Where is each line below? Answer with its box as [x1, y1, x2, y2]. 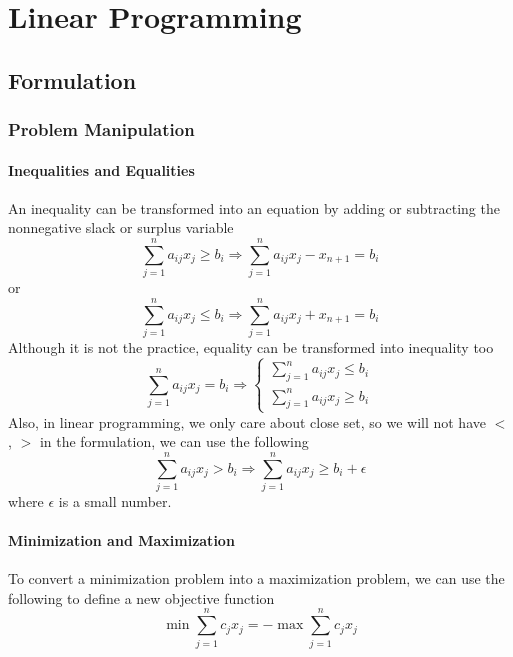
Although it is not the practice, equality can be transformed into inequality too [8, 336, 494, 357]
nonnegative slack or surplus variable [8, 217, 234, 238]
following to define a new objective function [8, 587, 275, 608]
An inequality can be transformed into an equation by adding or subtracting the [8, 197, 500, 218]
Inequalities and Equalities [8, 159, 195, 180]
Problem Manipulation [8, 117, 195, 142]
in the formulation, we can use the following [39, 431, 309, 452]
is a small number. [58, 490, 172, 511]
